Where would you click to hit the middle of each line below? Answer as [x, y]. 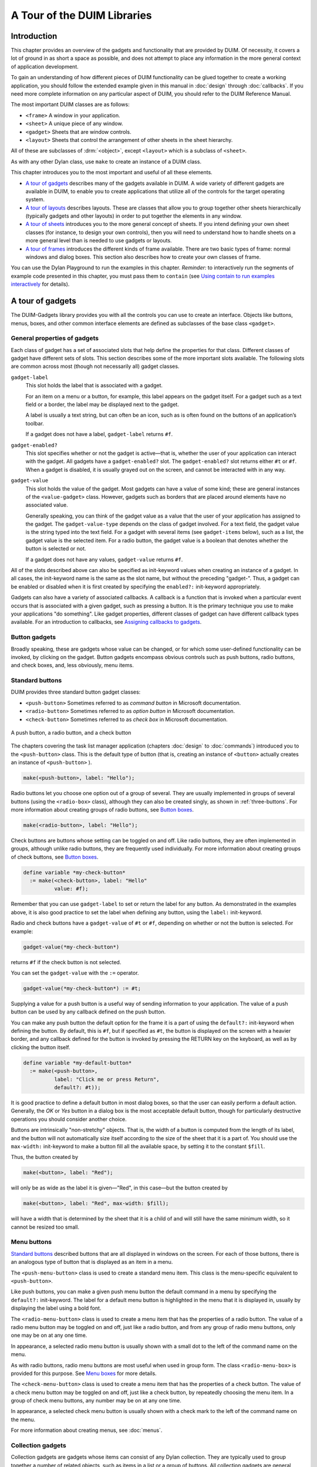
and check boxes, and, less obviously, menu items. [72, 665]
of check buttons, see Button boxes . [55, 857]
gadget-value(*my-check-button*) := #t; [82, 988]
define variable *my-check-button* [74, 872]
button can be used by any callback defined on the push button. [88, 1012]
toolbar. [35, 423]
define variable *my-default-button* [77, 1063]
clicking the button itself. [41, 1047]
